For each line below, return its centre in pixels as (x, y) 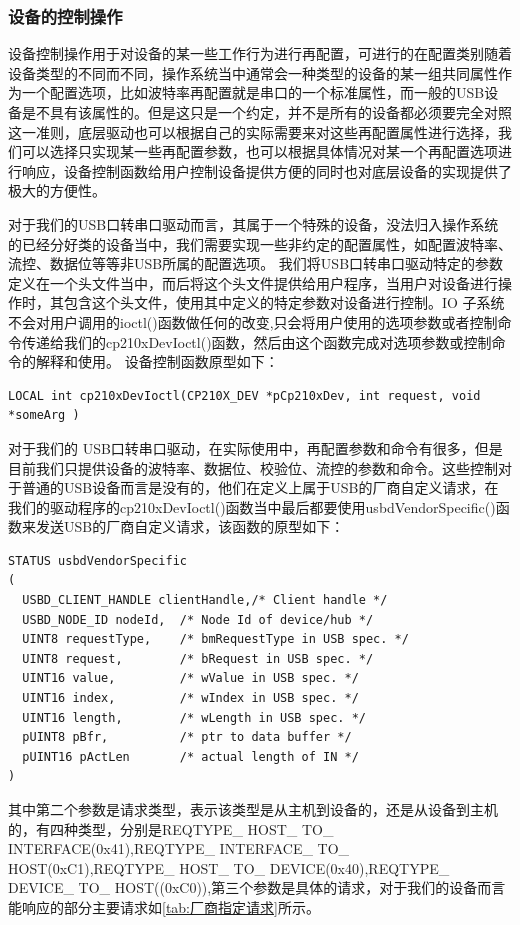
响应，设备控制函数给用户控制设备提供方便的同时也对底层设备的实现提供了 (266, 170)
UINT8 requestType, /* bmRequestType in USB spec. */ (215, 639)
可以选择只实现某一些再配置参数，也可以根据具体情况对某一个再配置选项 (259, 151)
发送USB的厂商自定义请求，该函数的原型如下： (190, 526)
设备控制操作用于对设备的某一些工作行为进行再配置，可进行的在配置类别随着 (260, 53)
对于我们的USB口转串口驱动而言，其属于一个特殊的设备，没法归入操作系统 (253, 223)
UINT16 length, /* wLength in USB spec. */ (194, 717)
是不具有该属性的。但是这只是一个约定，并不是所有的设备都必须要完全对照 (266, 112)
